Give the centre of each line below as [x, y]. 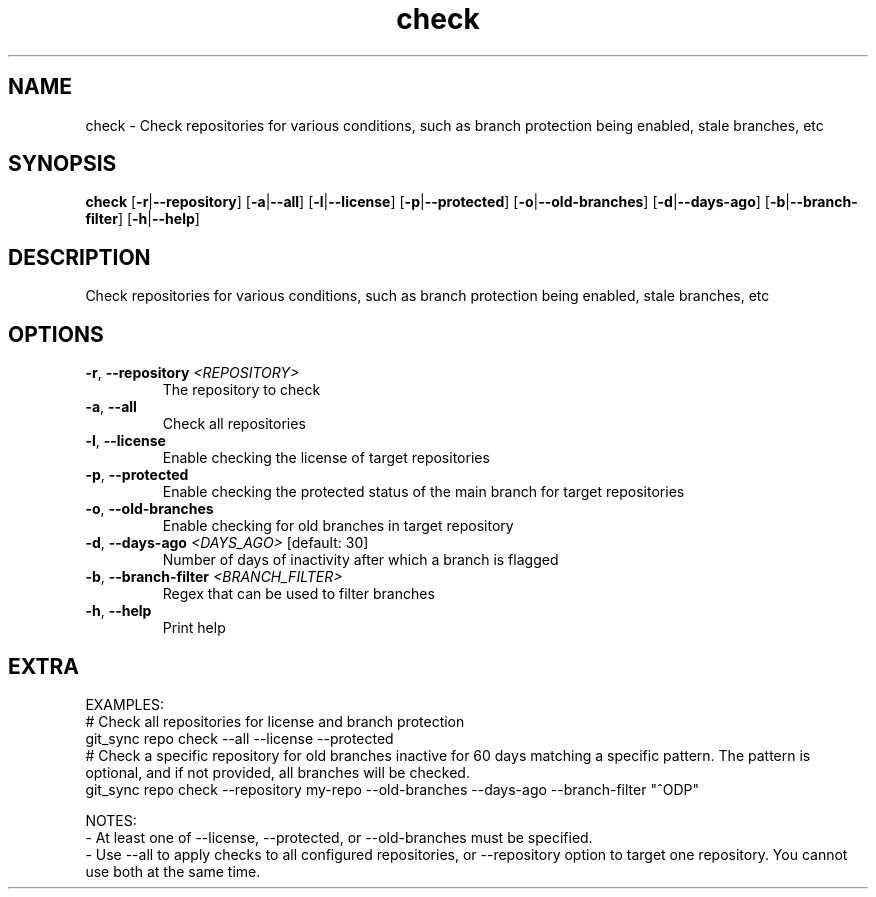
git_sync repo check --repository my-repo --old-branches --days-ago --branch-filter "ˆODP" [392, 789]
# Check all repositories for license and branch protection [275, 721]
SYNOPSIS [62, 164]
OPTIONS [56, 334]
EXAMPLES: [124, 704]
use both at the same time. [173, 871]
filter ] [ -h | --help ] [142, 219]
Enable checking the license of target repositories [326, 458]
